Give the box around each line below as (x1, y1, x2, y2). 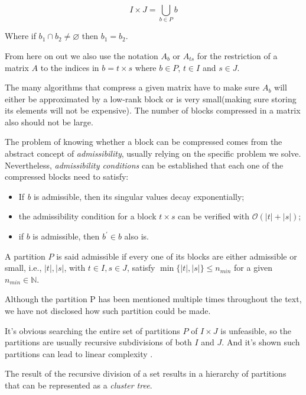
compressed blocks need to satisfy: (5, 170, 129, 183)
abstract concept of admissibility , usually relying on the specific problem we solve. (5, 147, 301, 160)
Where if (5, 30, 36, 42)
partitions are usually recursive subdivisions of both (5, 336, 192, 348)
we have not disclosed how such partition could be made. (5, 305, 211, 317)
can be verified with (178, 210, 250, 222)
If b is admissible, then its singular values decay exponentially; (18, 190, 245, 202)
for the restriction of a (197, 49, 278, 61)
